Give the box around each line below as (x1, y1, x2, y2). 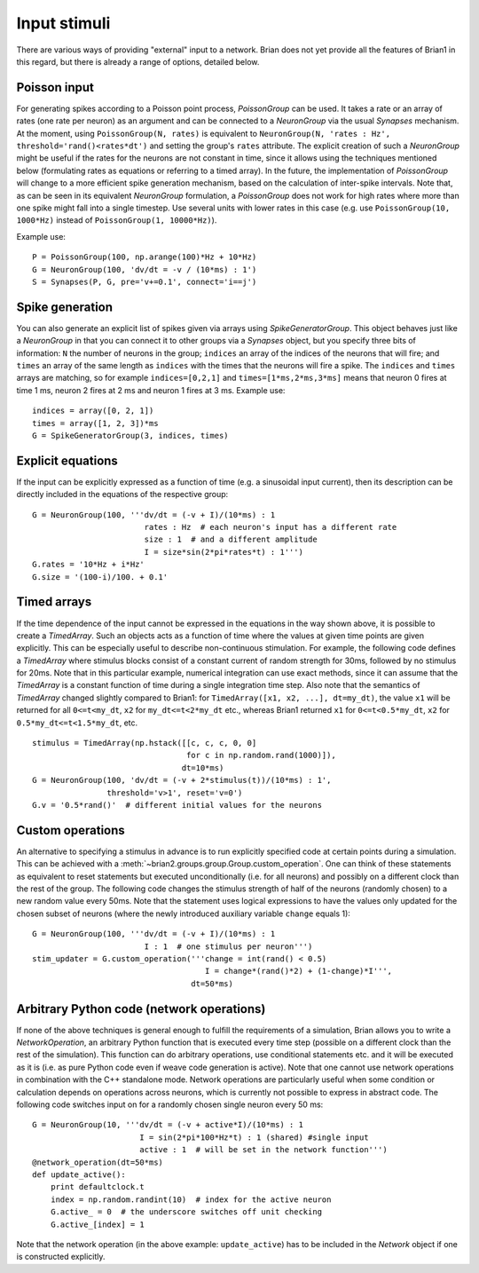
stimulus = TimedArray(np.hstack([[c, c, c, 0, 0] (32, 738, 257, 748)
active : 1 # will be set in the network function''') (138, 1145, 388, 1155)
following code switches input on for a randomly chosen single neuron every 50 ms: (16, 1099, 324, 1110)
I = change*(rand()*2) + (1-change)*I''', (204, 966, 393, 976)
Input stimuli (16, 13, 111, 33)
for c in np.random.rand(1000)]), (186, 750, 336, 761)
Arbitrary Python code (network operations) (16, 1001, 266, 1016)
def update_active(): (32, 1169, 126, 1180)
